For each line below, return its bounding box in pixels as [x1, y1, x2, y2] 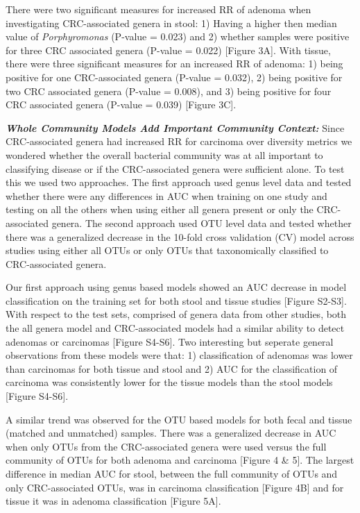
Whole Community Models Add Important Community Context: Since [6, 120, 345, 135]
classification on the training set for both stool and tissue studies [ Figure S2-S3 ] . [6, 293, 347, 308]
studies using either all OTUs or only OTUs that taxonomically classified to [6, 243, 329, 258]
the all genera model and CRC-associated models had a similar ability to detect [6, 321, 345, 335]
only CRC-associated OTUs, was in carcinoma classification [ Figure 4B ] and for [6, 480, 344, 494]
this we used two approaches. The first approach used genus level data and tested [6, 175, 352, 190]
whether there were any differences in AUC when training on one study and [6, 188, 327, 203]
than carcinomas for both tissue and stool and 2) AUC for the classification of [6, 361, 338, 376]
